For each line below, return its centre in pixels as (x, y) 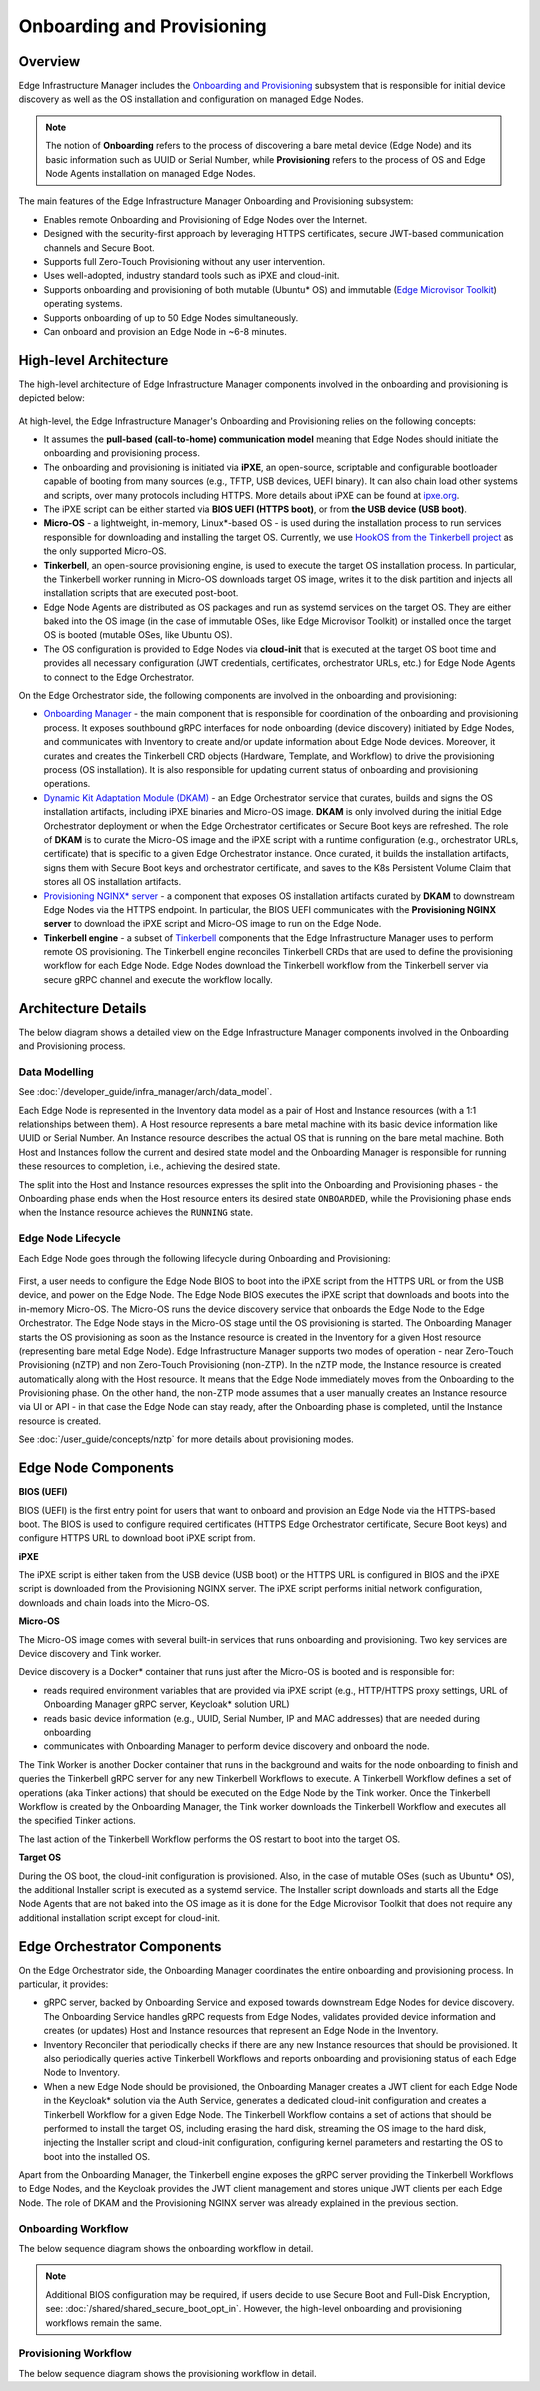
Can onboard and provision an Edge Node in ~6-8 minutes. (165, 331)
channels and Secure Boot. (99, 247)
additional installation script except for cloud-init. (119, 1917)
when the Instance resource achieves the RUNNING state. (136, 1212)
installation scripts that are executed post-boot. (141, 593)
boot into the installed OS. (97, 2156)
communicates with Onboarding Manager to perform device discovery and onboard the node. (236, 1746)
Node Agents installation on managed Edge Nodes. (150, 174)
